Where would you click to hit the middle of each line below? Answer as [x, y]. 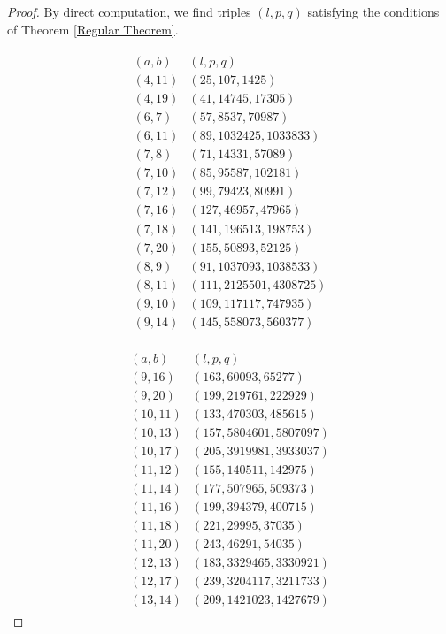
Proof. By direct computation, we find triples [129, 11]
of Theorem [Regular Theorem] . [93, 29]
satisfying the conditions [373, 11]
